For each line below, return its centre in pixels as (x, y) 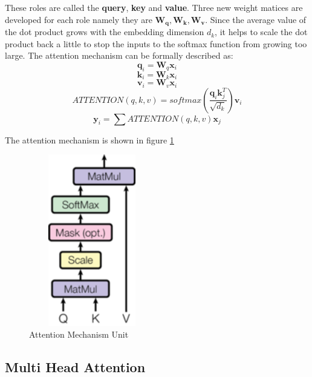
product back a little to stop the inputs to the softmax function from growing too (156, 43)
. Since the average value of (256, 19)
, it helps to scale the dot (261, 32)
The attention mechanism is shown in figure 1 (89, 139)
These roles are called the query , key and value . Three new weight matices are (154, 7)
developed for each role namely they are (79, 19)
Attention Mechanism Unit (79, 334)
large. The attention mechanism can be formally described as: (119, 55)
